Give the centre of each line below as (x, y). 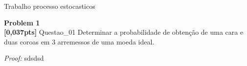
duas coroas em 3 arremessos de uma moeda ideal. (79, 41)
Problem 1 (22, 22)
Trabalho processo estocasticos (50, 6)
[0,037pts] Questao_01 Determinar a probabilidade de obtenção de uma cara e (124, 32)
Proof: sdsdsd (24, 58)
